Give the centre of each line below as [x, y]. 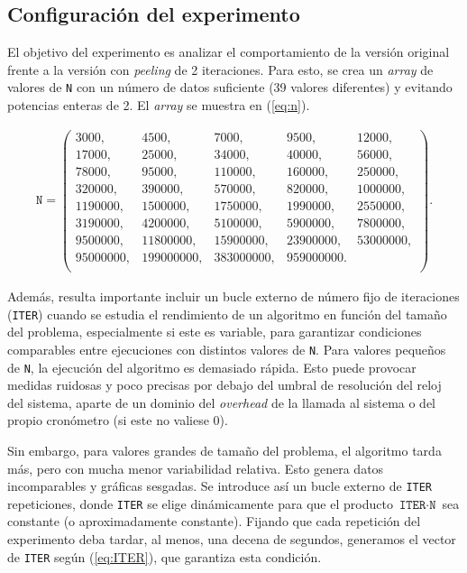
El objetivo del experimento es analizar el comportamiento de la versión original [229, 52]
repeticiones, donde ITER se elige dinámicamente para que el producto [200, 503]
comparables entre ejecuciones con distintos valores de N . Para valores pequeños [227, 349]
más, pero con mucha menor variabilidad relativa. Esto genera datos [196, 468]
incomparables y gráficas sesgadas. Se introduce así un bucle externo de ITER [220, 486]
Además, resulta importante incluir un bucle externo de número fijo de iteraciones [233, 296]
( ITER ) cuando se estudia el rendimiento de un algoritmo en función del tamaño [227, 314]
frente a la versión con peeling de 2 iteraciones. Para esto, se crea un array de [220, 69]
